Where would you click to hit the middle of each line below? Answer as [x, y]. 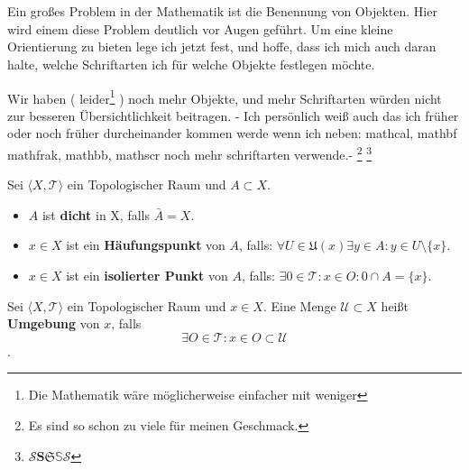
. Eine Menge [299, 305]
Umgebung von [54, 323]
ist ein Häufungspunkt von [146, 245]
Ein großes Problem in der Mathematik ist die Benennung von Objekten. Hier [222, 11]
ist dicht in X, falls [96, 214]
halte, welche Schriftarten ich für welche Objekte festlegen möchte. [191, 64]
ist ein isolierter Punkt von [147, 276]
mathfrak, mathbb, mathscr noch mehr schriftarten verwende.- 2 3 [190, 153]
